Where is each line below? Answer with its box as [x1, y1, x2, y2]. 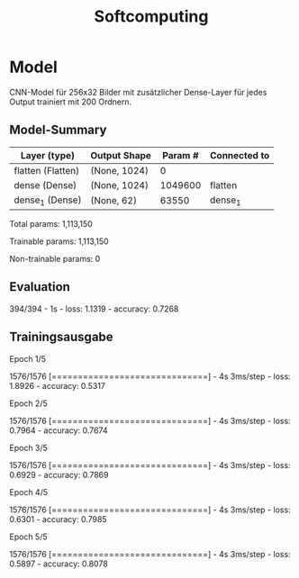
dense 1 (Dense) [14, 194, 82, 208]
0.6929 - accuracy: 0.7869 [9, 469, 109, 480]
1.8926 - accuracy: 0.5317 [9, 380, 106, 391]
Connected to [210, 149, 270, 161]
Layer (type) [21, 149, 75, 161]
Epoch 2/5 [9, 398, 48, 409]
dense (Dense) [14, 178, 77, 191]
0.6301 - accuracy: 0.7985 [9, 513, 107, 524]
